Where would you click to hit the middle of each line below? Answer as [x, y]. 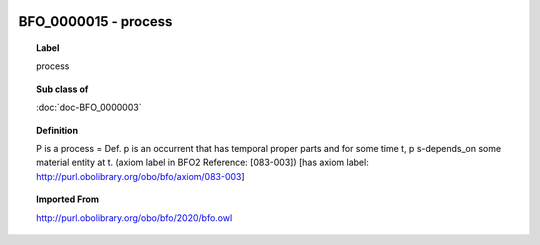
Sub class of [62, 89]
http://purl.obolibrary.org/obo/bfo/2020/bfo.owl [134, 217]
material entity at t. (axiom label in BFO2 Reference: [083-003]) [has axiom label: [202, 162]
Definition [57, 130]
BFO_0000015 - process [95, 21]
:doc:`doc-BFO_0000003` [89, 107]
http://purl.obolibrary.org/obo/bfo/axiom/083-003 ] [140, 176]
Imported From [68, 199]
